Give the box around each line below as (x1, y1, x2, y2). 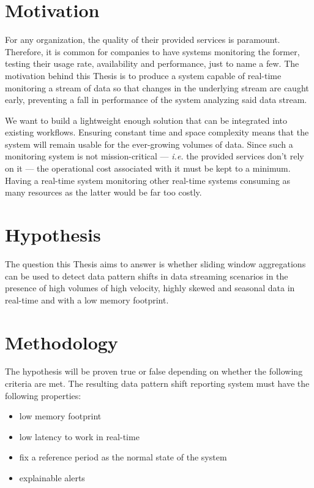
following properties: (5, 389, 81, 402)
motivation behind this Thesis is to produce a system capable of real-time (5, 69, 282, 82)
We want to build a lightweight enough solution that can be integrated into (5, 113, 287, 126)
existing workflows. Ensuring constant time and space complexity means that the (5, 126, 309, 139)
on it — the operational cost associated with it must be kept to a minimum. (5, 162, 291, 175)
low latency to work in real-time (19, 430, 140, 443)
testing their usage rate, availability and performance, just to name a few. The (5, 57, 299, 70)
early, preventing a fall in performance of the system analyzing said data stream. (5, 93, 307, 106)
